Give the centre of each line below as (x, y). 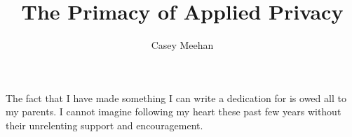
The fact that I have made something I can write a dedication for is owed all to (176, 98)
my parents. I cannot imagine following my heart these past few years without (174, 111)
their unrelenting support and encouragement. (104, 125)
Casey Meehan (182, 45)
